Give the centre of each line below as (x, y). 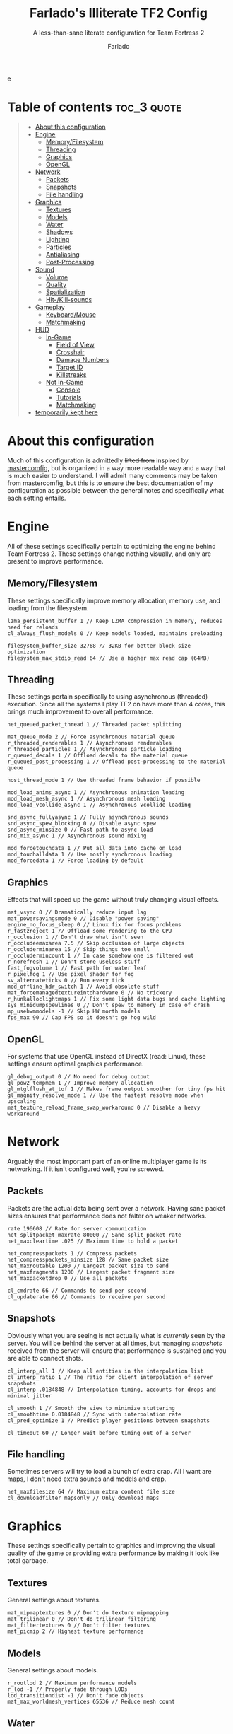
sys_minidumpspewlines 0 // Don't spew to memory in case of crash (109, 1006)
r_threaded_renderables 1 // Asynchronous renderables (90, 743)
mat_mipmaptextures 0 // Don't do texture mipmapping (88, 1613)
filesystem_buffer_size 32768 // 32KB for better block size (99, 646)
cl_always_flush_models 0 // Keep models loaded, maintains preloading (115, 633)
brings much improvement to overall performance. (80, 711)
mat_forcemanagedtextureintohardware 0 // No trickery (90, 993)
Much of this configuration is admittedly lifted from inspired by (98, 460)
